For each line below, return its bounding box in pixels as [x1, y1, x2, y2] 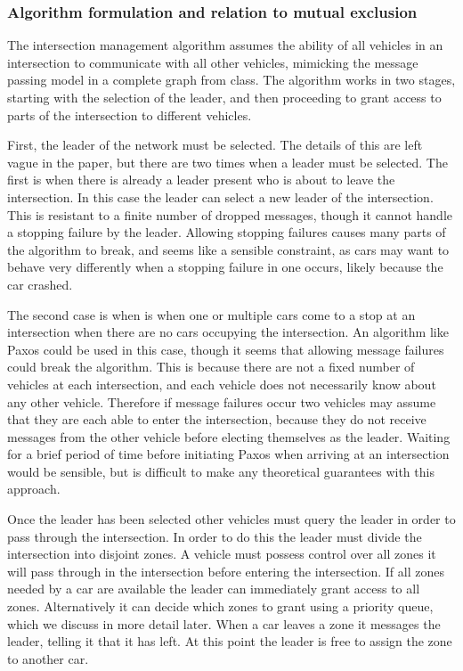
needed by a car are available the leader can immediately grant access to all [7, 579, 420, 598]
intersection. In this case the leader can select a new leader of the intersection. [7, 187, 434, 206]
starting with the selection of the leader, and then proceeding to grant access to [7, 88, 442, 106]
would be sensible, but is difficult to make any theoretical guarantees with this [7, 462, 435, 480]
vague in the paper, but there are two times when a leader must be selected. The [7, 152, 448, 171]
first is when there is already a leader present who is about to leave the [7, 170, 395, 189]
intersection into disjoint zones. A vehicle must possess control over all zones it [7, 544, 436, 563]
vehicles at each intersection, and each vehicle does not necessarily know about [7, 374, 436, 393]
